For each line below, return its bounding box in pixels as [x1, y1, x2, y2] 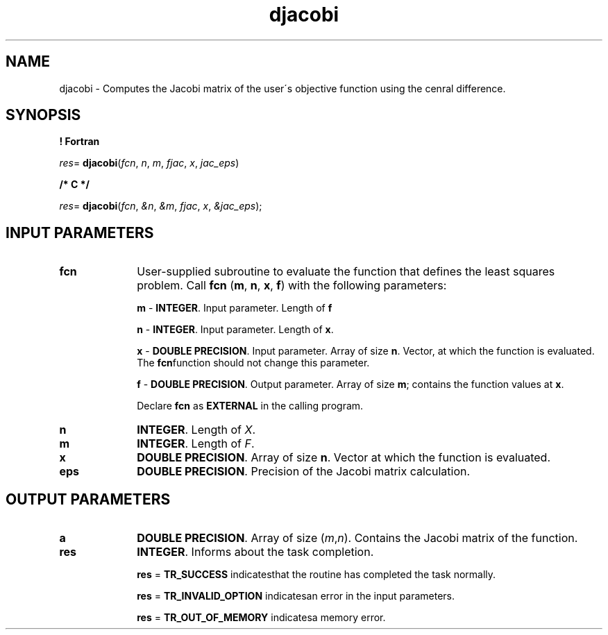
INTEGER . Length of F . [137, 437, 255, 451]
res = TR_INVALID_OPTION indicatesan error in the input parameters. [137, 590, 455, 602]
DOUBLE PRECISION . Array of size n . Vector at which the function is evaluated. [137, 450, 551, 465]
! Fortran [59, 135, 100, 148]
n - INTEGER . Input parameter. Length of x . [137, 323, 334, 336]
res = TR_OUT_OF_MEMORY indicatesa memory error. [137, 611, 386, 624]
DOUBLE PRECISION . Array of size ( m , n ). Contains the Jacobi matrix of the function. [137, 531, 578, 545]
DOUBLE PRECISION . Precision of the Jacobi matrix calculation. [137, 464, 471, 479]
